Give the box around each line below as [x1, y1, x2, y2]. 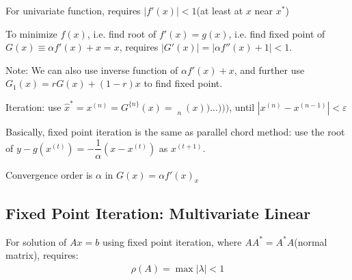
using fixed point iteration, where [102, 234, 242, 249]
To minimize [5, 26, 57, 40]
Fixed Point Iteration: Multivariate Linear [5, 202, 311, 223]
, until [229, 99, 255, 114]
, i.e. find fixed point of [228, 26, 325, 40]
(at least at [196, 3, 243, 17]
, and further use [234, 62, 305, 77]
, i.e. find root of [87, 26, 157, 40]
